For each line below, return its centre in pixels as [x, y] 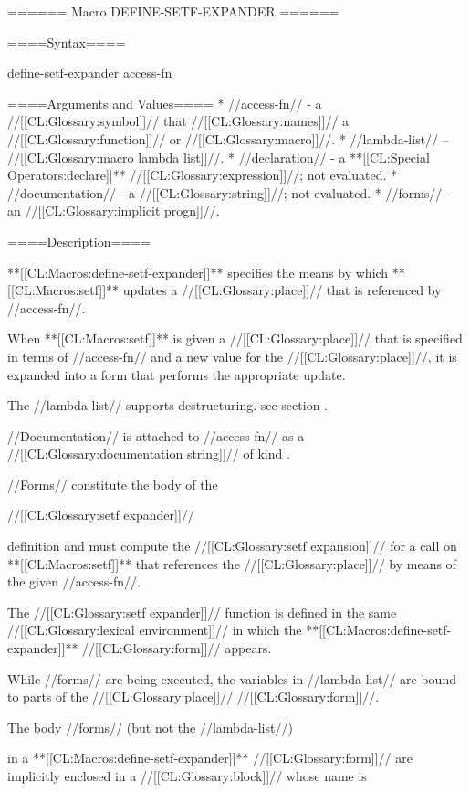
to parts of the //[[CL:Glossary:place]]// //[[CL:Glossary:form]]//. [193, 697]
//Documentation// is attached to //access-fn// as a [156, 435]
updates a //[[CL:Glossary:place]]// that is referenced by [282, 290]
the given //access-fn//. [74, 581]
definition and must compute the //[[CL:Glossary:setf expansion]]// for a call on [232, 546]
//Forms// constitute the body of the [113, 484]
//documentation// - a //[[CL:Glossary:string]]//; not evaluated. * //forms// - [229, 192]
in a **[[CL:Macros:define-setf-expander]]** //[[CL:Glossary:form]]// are [210, 758]
